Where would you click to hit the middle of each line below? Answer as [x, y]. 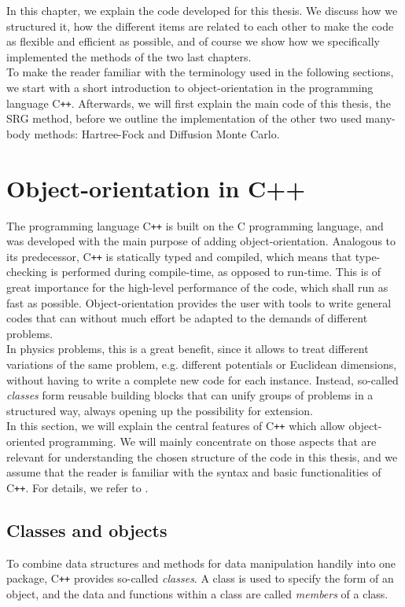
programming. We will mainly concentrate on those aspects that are [213, 441]
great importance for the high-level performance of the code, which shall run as [197, 287]
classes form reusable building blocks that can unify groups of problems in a [190, 395]
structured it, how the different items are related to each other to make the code [200, 26]
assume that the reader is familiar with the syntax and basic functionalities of [194, 472]
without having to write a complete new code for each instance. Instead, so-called [202, 379]
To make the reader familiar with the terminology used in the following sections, [200, 72]
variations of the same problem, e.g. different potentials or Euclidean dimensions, [202, 364]
